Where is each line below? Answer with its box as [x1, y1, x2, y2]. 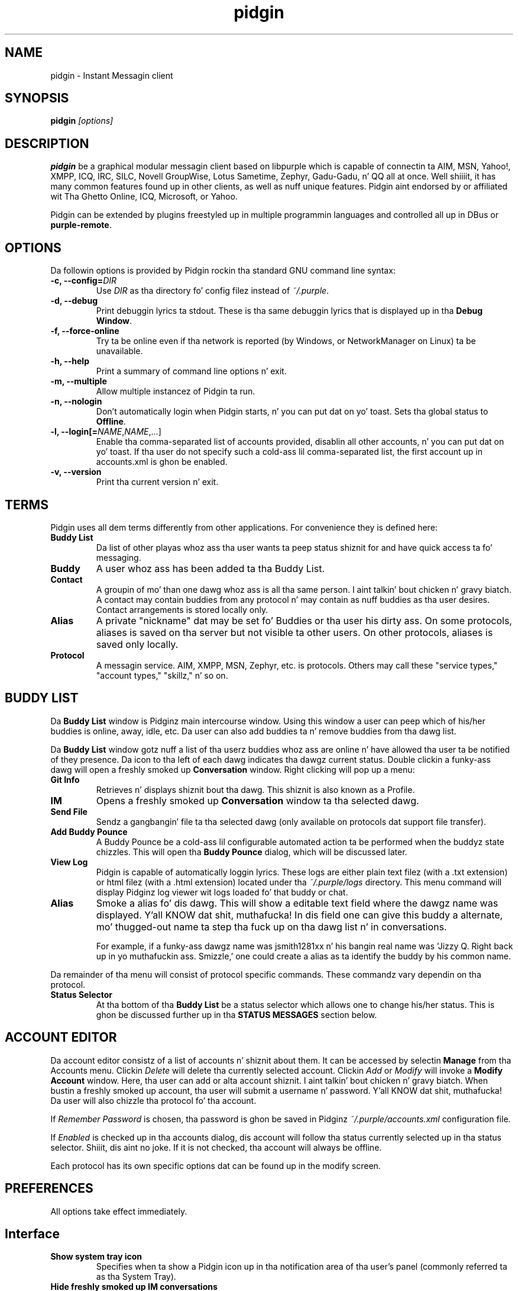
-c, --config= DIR [50, 275, 117, 286]
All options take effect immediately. [50, 1206, 187, 1216]
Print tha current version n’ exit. [96, 477, 219, 487]
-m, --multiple [50, 376, 107, 387]
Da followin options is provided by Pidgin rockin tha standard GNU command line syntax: [50, 265, 396, 276]
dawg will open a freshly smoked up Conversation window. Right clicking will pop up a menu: [50, 764, 415, 775]
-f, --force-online [50, 326, 119, 336]
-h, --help [50, 356, 89, 367]
